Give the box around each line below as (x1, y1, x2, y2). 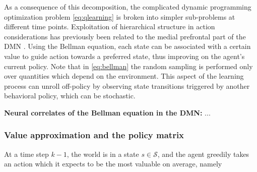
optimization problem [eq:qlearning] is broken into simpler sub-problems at (4, 11, 235, 22)
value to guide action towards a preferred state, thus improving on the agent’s (4, 50, 245, 61)
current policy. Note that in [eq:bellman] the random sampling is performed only (4, 61, 253, 71)
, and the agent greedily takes (157, 148, 249, 159)
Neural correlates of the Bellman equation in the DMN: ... (4, 107, 211, 118)
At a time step (4, 148, 49, 159)
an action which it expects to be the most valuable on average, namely (4, 158, 222, 169)
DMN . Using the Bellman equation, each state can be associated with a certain (4, 41, 251, 51)
